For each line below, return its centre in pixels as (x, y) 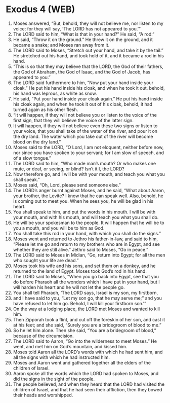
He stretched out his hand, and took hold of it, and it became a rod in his (88, 56)
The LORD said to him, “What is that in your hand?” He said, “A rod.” (84, 34)
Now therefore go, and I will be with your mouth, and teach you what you (89, 174)
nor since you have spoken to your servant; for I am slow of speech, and (88, 153)
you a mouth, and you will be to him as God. (59, 228)
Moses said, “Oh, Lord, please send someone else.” (67, 185)
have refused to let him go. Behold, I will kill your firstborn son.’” (79, 303)
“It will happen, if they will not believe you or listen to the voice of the (85, 115)
